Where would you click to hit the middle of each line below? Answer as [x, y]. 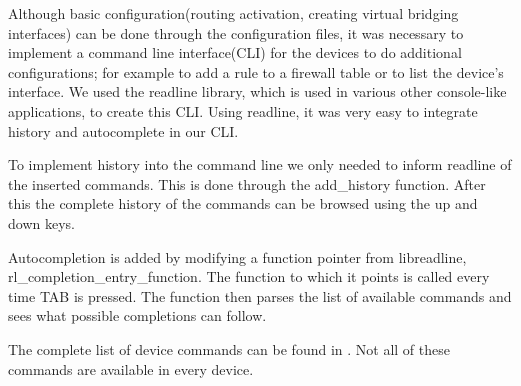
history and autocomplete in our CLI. [123, 130]
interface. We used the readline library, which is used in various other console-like [257, 91]
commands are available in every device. [131, 368]
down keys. [41, 222]
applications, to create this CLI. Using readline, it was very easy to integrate [243, 110]
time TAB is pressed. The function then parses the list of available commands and [260, 295]
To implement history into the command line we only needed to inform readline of [260, 164]
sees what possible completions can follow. [137, 315]
